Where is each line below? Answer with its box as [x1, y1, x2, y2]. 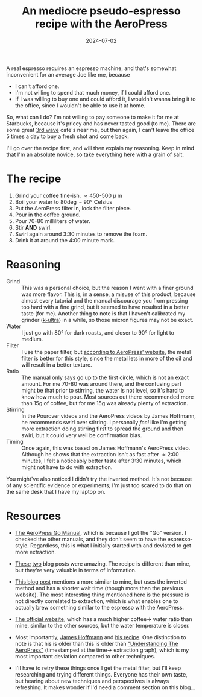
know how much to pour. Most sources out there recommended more [21, 393, 194, 400]
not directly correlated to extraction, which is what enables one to [14, 597, 178, 604]
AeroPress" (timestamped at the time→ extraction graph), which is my [14, 646, 189, 654]
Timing [6, 438, 24, 445]
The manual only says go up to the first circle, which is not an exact [21, 374, 189, 381]
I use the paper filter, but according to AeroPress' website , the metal [21, 348, 191, 355]
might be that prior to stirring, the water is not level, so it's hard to [21, 386, 185, 394]
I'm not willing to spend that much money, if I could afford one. [14, 89, 171, 96]
